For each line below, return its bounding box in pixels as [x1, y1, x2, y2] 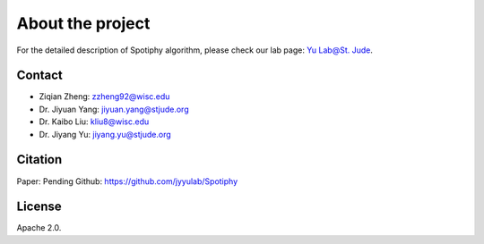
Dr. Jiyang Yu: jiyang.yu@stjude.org [39, 129, 172, 139]
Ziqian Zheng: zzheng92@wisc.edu [39, 91, 170, 102]
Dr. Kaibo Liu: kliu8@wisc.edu [39, 116, 150, 127]
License [16, 199, 62, 215]
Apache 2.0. [16, 223, 62, 233]
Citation [16, 152, 63, 167]
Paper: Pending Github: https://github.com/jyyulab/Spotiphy [16, 175, 238, 187]
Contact [16, 68, 63, 83]
